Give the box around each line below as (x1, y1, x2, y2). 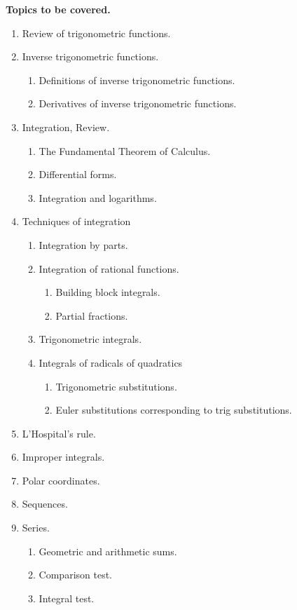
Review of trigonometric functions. (22, 25, 171, 40)
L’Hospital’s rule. (22, 426, 96, 440)
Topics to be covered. (6, 2, 111, 16)
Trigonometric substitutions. (55, 379, 177, 393)
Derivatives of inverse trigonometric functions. (39, 96, 237, 111)
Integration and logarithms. (39, 190, 157, 205)
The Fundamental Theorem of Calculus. (39, 143, 211, 158)
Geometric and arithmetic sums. (39, 543, 177, 558)
